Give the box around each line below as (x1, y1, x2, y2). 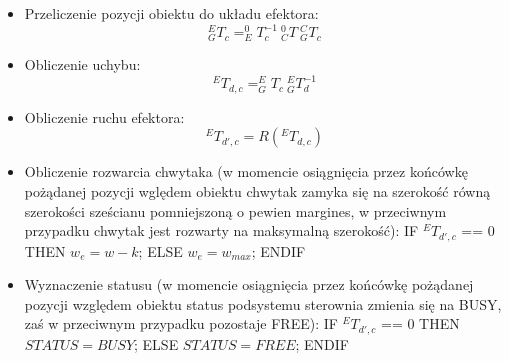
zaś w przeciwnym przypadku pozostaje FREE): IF (24, 313, 338, 334)
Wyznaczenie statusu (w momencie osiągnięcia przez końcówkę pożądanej (24, 274, 474, 295)
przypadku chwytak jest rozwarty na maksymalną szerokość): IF (24, 220, 419, 241)
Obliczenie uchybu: (24, 54, 141, 75)
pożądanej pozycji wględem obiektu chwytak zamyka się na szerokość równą (24, 180, 491, 201)
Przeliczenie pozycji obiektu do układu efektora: (24, 3, 319, 23)
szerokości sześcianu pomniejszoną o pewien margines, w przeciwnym (24, 200, 447, 221)
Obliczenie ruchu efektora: (24, 106, 185, 127)
